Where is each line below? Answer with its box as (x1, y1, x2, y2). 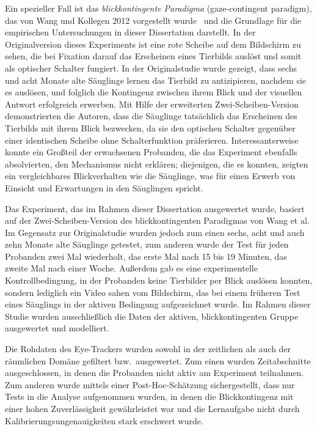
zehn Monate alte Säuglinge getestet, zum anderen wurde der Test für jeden (5, 238, 289, 251)
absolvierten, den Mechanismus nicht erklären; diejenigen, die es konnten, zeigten (5, 157, 308, 170)
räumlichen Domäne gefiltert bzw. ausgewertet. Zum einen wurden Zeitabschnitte (5, 354, 311, 367)
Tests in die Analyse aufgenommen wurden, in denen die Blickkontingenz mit (5, 390, 294, 403)
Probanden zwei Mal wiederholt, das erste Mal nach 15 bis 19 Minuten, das (5, 249, 287, 262)
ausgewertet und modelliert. (5, 322, 109, 334)
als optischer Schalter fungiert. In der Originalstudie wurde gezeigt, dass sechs (5, 61, 297, 74)
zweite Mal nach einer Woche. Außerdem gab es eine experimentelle (5, 262, 258, 274)
